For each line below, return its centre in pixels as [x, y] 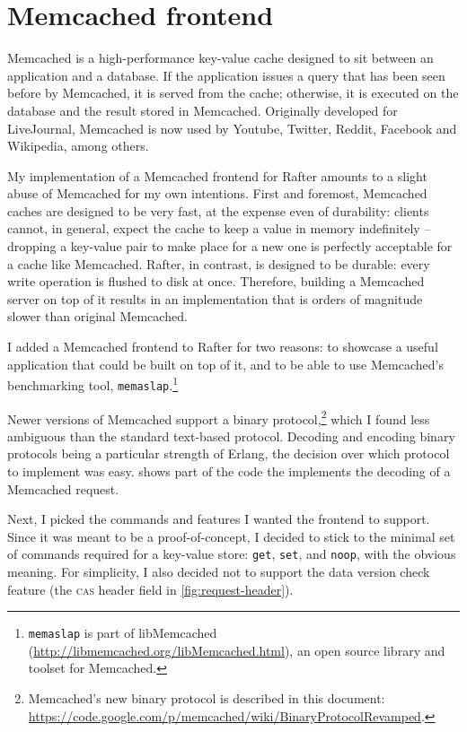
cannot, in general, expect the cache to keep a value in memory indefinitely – [219, 228]
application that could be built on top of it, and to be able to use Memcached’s [225, 364]
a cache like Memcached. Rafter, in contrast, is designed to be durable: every [219, 263]
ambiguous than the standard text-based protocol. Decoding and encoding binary [231, 436]
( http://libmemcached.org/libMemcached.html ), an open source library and [237, 650]
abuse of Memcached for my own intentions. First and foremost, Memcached [217, 193]
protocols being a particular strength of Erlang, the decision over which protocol [229, 453]
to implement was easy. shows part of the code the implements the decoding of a [229, 471]
